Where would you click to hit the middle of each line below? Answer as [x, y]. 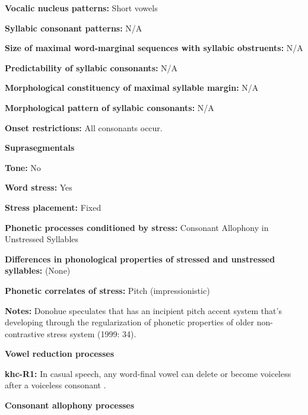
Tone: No [23, 167]
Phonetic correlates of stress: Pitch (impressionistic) [107, 290]
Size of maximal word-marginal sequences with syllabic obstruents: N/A [154, 48]
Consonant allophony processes [70, 405]
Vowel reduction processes [60, 354]
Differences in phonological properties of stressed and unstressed [140, 259]
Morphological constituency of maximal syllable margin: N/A [132, 88]
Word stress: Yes [39, 187]
